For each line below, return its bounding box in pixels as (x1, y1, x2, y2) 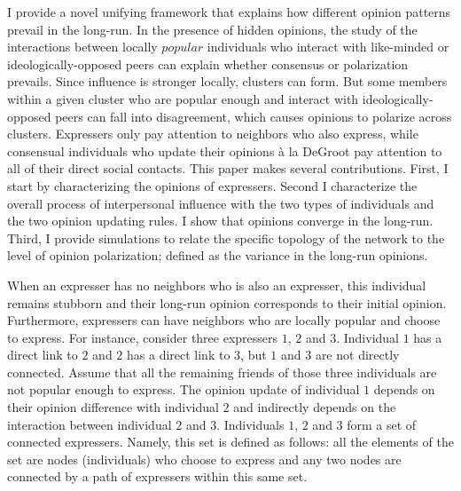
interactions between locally (7, 37, 158, 56)
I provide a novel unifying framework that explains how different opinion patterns (7, 3, 451, 20)
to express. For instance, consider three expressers (7, 328, 278, 346)
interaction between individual (7, 415, 172, 433)
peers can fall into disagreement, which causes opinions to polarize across (55, 107, 452, 125)
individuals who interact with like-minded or (207, 37, 449, 56)
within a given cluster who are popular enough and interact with (7, 89, 359, 107)
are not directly (315, 345, 400, 364)
